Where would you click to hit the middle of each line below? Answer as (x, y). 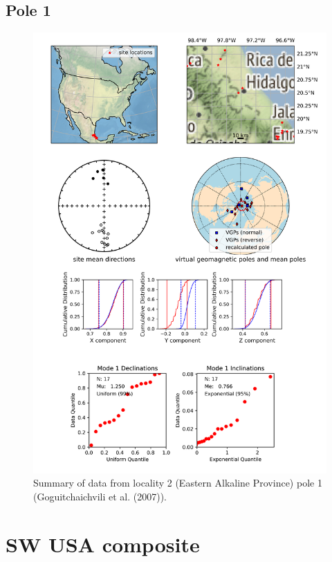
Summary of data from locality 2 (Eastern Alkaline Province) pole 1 (178, 483)
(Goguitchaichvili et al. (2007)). (100, 496)
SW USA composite (103, 544)
